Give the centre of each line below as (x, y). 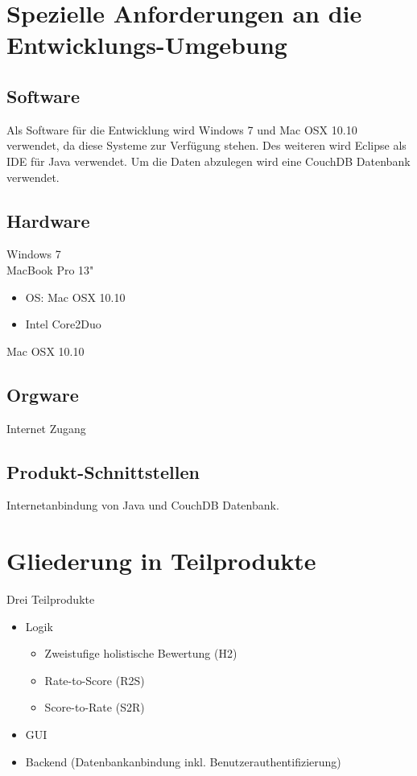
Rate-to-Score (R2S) (95, 680)
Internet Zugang (46, 428)
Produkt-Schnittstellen (103, 471)
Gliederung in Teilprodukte (161, 561)
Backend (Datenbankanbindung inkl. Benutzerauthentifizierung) (183, 761)
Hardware (48, 220)
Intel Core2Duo (63, 324)
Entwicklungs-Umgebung (147, 45)
